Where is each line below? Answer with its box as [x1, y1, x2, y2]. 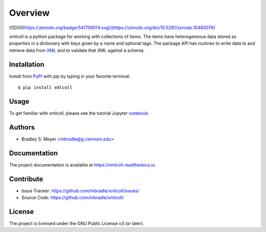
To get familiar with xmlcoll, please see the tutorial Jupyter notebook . [9, 110, 150, 116]
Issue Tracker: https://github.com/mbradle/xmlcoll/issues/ [21, 188, 139, 194]
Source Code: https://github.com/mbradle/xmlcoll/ [21, 195, 124, 200]
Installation [9, 60, 44, 68]
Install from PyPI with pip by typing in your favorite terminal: [9, 73, 131, 79]
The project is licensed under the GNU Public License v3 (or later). [9, 220, 144, 226]
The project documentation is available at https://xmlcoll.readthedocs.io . [9, 162, 156, 167]
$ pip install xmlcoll [18, 85, 73, 91]
